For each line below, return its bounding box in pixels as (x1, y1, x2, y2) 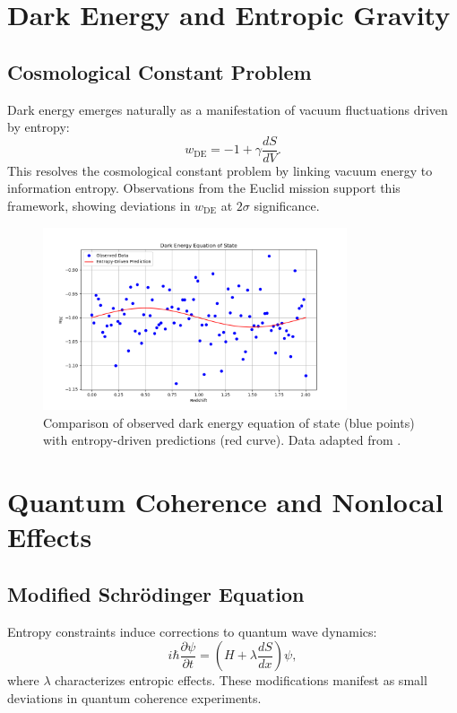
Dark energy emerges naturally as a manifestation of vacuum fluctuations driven (7, 100, 448, 118)
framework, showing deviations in (7, 196, 191, 215)
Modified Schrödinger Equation (7, 579, 305, 607)
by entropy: (7, 117, 70, 136)
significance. (254, 196, 320, 215)
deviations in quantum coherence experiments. (7, 688, 262, 707)
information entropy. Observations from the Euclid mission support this (7, 178, 401, 197)
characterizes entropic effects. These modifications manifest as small (55, 671, 427, 690)
